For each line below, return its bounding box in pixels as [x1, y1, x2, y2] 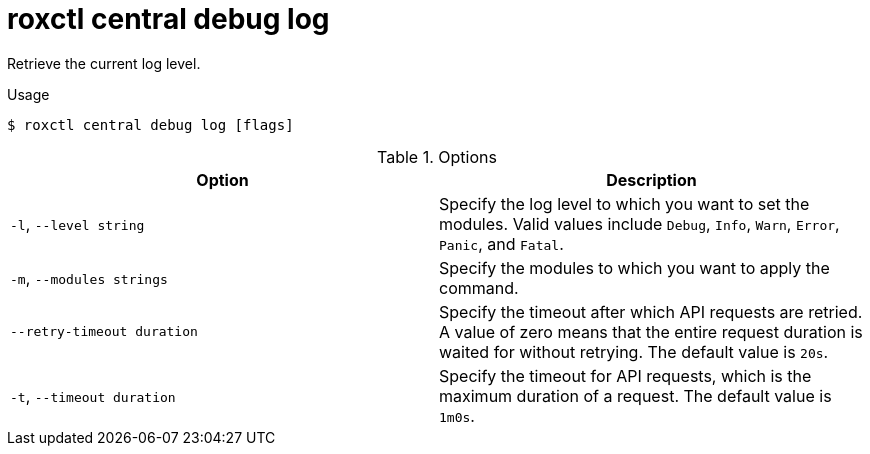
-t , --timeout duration [10, 385, 176, 406]
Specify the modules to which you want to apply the [439, 257, 830, 278]
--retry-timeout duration [10, 324, 198, 340]
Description [606, 169, 697, 190]
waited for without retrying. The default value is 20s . [439, 341, 829, 362]
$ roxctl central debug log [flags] [7, 116, 294, 133]
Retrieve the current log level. [7, 54, 201, 72]
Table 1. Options [377, 146, 497, 167]
